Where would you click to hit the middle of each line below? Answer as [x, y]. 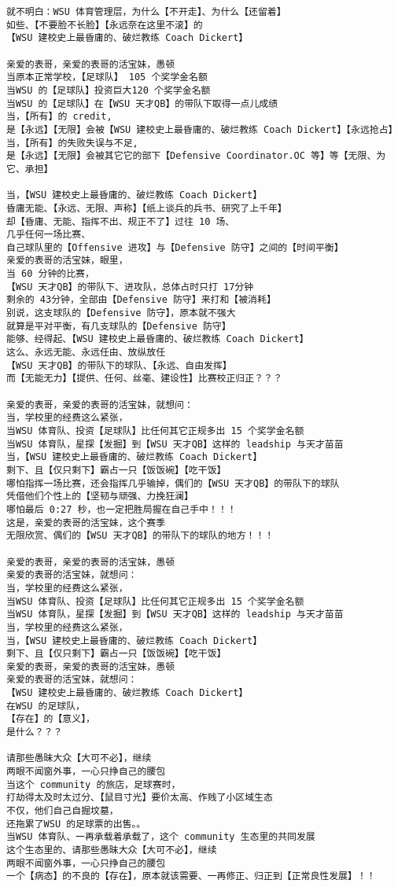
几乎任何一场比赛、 [49, 235]
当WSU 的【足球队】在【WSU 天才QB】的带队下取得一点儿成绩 [142, 103]
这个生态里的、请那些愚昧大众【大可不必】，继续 [112, 850]
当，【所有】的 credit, [59, 117]
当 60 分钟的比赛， [50, 274]
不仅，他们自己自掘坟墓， [63, 811]
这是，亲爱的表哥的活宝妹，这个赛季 [86, 523]
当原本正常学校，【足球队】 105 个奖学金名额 [107, 77]
